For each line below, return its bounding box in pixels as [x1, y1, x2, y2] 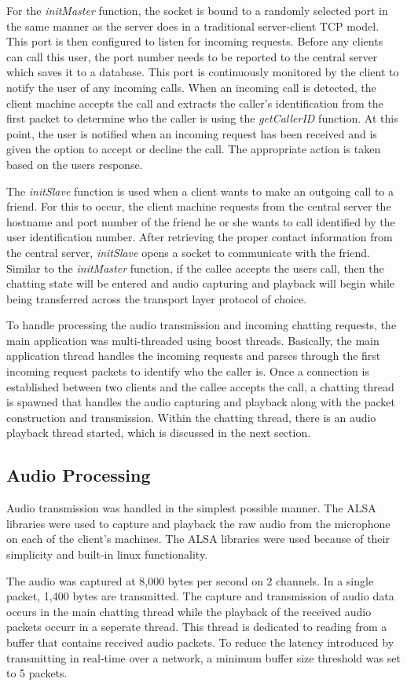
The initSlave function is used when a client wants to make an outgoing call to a [6, 182, 394, 199]
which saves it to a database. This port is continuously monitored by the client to [6, 64, 399, 80]
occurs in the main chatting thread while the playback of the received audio [6, 603, 372, 619]
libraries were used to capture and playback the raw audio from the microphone [6, 515, 390, 531]
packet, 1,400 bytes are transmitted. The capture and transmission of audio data [6, 588, 394, 604]
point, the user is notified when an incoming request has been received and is [6, 125, 377, 141]
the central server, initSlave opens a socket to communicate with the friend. [6, 244, 370, 260]
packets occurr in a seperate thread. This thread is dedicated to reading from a [6, 618, 387, 635]
